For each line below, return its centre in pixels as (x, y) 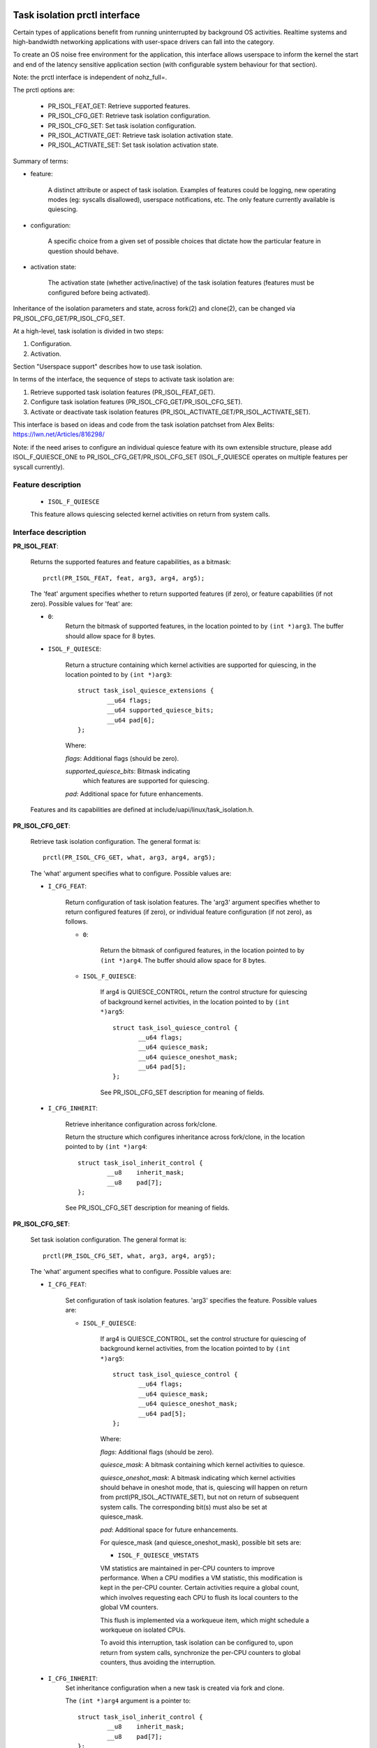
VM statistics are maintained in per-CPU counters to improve (187, 1568)
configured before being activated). (99, 292)
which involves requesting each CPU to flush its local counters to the (199, 1597)
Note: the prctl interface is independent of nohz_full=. (90, 78)
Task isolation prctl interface (76, 15)
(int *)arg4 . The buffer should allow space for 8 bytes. (183, 960)
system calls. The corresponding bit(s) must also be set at (184, 1507)
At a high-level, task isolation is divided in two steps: (88, 331)
